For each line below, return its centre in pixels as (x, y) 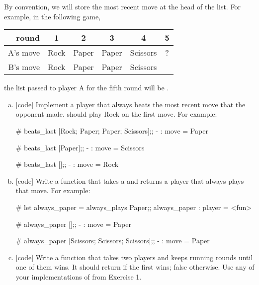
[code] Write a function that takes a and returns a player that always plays (130, 180)
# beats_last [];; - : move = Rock (67, 164)
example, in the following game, (52, 16)
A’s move (24, 53)
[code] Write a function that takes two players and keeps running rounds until (134, 257)
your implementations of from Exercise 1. (79, 276)
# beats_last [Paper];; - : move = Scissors (80, 147)
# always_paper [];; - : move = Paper (73, 224)
